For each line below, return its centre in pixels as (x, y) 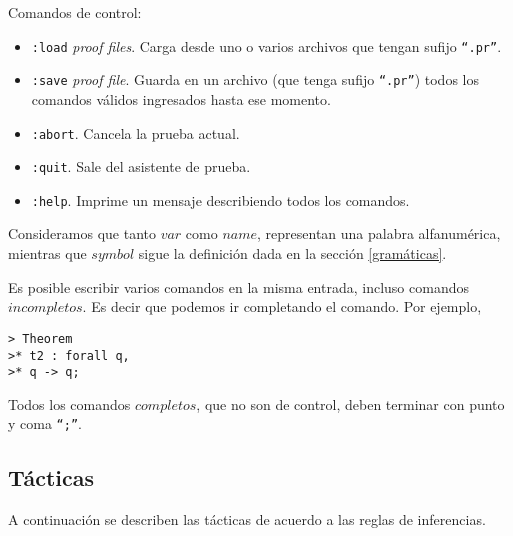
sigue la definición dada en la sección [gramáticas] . (292, 253)
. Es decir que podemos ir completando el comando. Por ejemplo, (282, 306)
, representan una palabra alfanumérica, (379, 233)
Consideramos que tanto (82, 233)
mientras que (47, 253)
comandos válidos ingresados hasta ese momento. (181, 98)
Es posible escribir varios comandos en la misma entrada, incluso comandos (238, 286)
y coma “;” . (45, 423)
